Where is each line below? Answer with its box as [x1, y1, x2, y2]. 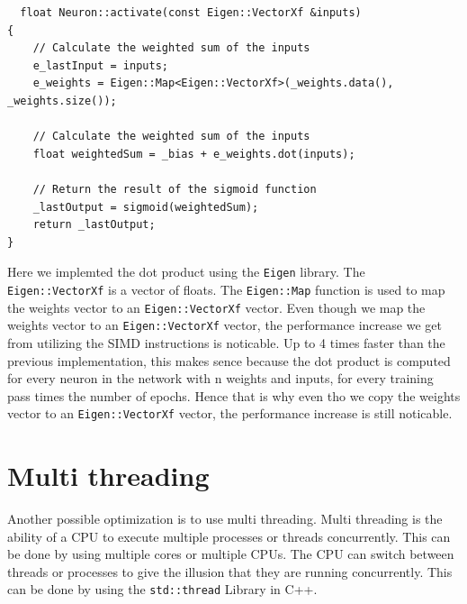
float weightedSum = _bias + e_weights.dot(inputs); [32, 147, 355, 160]
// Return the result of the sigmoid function [32, 182, 317, 196]
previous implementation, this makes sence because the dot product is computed [7, 351, 451, 370]
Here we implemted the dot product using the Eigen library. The [7, 262, 365, 281]
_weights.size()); [7, 94, 117, 107]
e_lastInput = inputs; [32, 59, 168, 72]
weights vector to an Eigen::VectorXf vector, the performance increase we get [7, 316, 442, 334]
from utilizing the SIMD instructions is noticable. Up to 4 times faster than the [7, 333, 445, 352]
